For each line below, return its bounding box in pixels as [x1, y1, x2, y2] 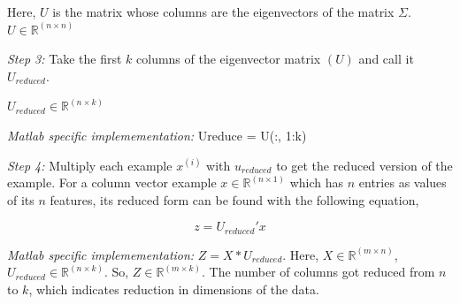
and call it [358, 49, 414, 68]
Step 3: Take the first [7, 49, 122, 68]
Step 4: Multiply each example [7, 156, 172, 174]
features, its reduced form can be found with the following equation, [50, 190, 419, 209]
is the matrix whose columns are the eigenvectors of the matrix [52, 3, 395, 20]
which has [289, 173, 344, 192]
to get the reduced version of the [276, 156, 453, 174]
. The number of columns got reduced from [201, 262, 435, 281]
